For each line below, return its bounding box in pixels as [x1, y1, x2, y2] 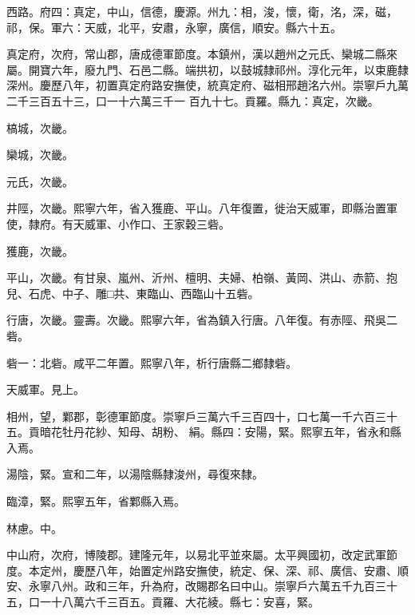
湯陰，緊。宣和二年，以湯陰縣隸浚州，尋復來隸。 [6, 466, 263, 482]
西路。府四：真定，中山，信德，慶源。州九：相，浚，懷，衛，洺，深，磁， [6, 3, 397, 19]
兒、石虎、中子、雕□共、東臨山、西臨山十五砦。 [6, 284, 259, 301]
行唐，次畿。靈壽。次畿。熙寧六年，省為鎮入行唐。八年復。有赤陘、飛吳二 [6, 311, 397, 328]
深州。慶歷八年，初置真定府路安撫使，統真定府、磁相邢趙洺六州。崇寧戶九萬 [6, 77, 409, 93]
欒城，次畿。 [6, 146, 73, 163]
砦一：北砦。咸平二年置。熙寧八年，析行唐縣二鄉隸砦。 [6, 354, 297, 371]
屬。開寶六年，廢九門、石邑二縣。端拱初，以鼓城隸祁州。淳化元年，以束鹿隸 [6, 61, 409, 77]
